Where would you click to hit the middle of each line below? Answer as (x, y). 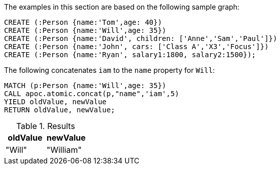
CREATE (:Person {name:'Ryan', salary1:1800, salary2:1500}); (130, 55)
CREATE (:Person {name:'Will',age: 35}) (85, 30)
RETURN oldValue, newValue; (60, 110)
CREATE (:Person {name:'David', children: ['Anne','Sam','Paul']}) (141, 38)
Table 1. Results (46, 126)
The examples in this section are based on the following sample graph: (122, 7)
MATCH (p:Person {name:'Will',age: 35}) (85, 86)
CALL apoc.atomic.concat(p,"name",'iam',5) (92, 94)
